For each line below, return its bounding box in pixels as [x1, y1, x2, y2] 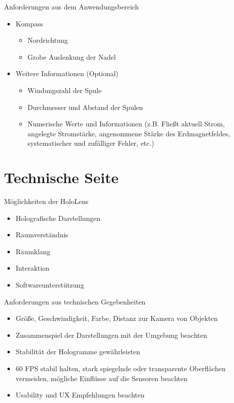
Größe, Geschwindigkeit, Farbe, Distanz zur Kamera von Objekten [15, 313, 218, 323]
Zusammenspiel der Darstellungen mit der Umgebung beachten [15, 329, 207, 340]
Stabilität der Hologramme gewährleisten [15, 346, 140, 357]
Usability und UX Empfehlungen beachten [15, 390, 145, 400]
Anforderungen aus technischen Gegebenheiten [4, 296, 146, 306]
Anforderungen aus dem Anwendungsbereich [4, 1, 139, 11]
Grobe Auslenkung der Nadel [27, 51, 116, 62]
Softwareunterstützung [15, 280, 84, 290]
